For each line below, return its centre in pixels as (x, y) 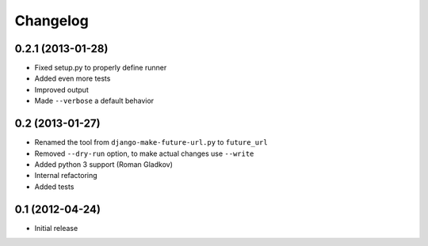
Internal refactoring (66, 176)
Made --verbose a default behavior (94, 101)
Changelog (52, 21)
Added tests (54, 187)
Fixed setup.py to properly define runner (101, 68)
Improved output (61, 89)
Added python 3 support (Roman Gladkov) (104, 164)
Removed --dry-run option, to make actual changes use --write (144, 153)
